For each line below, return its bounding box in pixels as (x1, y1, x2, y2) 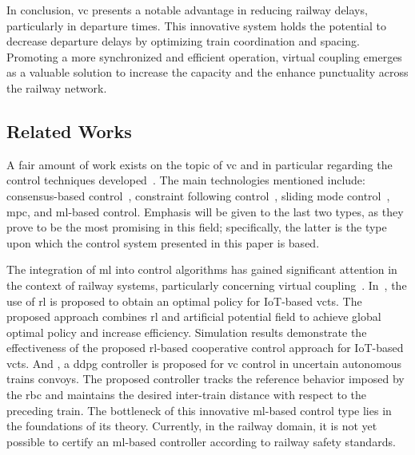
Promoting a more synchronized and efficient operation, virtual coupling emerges (6, 48, 402, 65)
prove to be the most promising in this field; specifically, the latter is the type (6, 219, 387, 235)
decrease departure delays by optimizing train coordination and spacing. (6, 33, 360, 49)
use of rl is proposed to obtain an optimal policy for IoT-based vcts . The (6, 292, 362, 309)
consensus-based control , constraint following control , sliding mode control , (6, 187, 390, 204)
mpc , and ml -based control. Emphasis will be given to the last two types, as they (6, 203, 404, 220)
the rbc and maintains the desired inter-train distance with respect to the (6, 386, 367, 403)
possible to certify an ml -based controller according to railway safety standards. (6, 433, 396, 449)
